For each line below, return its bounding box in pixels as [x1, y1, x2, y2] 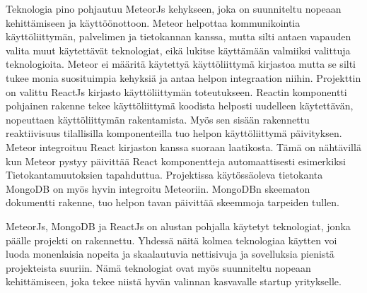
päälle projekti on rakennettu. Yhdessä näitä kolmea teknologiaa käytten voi [6, 232, 337, 247]
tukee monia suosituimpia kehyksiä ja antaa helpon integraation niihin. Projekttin [6, 70, 361, 85]
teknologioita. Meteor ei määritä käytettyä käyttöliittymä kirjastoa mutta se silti [6, 56, 356, 71]
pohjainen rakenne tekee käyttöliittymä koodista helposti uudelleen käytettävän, [6, 98, 354, 113]
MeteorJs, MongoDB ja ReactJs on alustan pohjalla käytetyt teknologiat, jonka [6, 218, 351, 233]
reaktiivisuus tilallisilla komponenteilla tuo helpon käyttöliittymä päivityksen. [6, 126, 342, 140]
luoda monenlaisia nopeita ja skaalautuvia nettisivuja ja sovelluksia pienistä [6, 246, 334, 261]
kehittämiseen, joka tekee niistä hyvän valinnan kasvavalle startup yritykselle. [6, 274, 342, 289]
